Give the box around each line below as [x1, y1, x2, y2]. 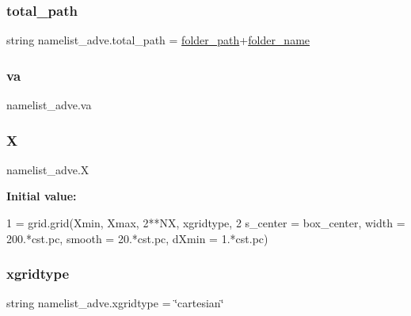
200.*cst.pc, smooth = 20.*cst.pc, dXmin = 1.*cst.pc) [6, 230, 268, 246]
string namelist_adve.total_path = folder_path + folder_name [6, 32, 310, 48]
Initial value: [6, 188, 77, 204]
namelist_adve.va [6, 97, 92, 113]
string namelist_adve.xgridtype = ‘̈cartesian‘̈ [6, 295, 224, 311]
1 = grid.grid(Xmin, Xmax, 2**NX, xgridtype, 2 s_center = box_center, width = [6, 215, 405, 231]
